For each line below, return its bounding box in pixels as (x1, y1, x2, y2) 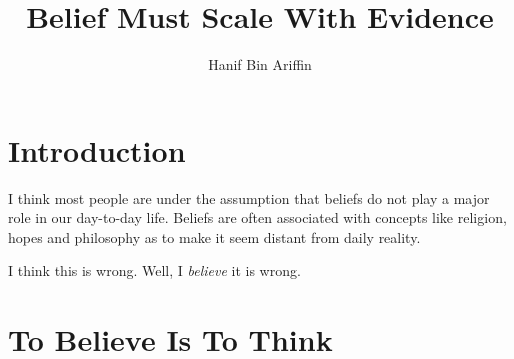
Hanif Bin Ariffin (208, 54, 312, 75)
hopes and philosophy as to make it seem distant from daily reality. (8, 226, 421, 247)
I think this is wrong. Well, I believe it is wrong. (8, 260, 301, 281)
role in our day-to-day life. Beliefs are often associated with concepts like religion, (8, 207, 507, 228)
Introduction (8, 129, 186, 170)
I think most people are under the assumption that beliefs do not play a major (8, 187, 490, 208)
